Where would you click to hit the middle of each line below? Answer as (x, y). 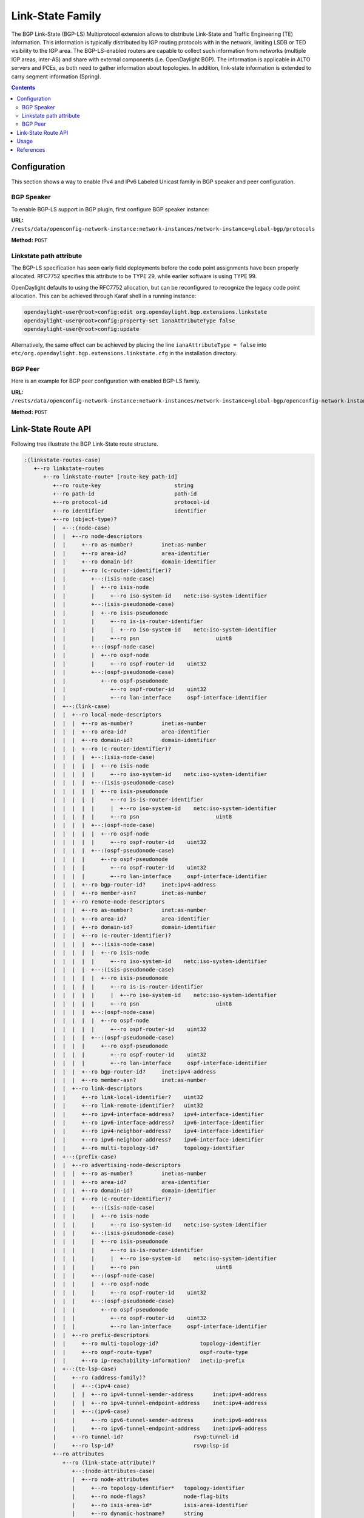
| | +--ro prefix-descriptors (101, 1335)
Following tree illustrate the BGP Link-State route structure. (85, 444)
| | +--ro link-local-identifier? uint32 (128, 1097)
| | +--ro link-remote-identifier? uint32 (128, 1106)
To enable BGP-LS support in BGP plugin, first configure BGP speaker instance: (110, 209)
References (31, 149)
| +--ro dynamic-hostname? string (137, 1513)
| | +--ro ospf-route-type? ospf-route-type (150, 1352)
